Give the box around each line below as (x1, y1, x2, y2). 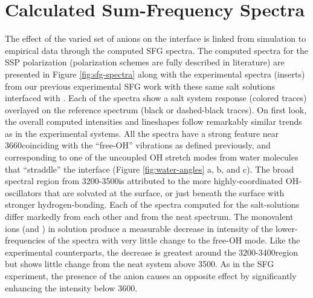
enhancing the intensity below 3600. (5, 281, 138, 294)
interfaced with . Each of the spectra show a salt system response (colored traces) (5, 91, 307, 104)
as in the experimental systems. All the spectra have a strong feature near (5, 127, 279, 139)
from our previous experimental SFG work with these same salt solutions (5, 79, 275, 92)
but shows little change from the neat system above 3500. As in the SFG (5, 257, 274, 270)
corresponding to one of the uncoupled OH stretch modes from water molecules (5, 151, 298, 164)
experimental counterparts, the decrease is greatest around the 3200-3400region (5, 245, 298, 258)
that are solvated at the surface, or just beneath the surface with (44, 186, 285, 199)
